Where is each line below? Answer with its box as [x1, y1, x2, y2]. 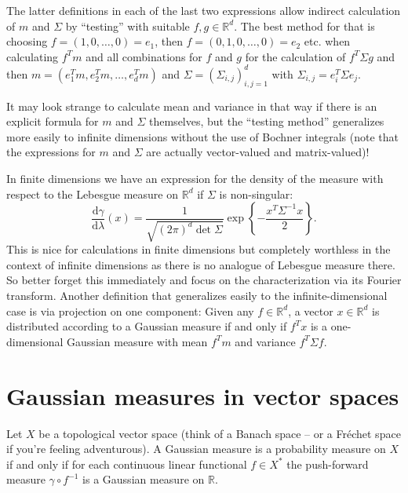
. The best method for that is [234, 17, 375, 34]
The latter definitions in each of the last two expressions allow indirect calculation [6, 2, 401, 18]
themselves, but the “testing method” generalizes [149, 113, 384, 130]
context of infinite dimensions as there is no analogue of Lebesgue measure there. [6, 256, 395, 272]
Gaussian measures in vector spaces [6, 379, 399, 411]
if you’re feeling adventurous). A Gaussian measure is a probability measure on [6, 440, 386, 457]
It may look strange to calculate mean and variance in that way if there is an [6, 97, 377, 114]
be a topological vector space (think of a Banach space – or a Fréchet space [38, 425, 401, 441]
